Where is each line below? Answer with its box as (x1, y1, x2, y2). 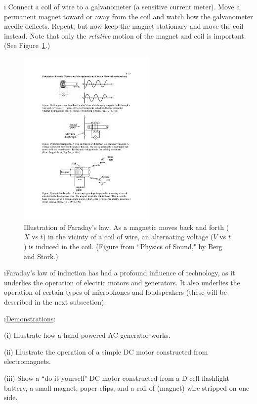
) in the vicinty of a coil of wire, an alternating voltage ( (43, 231, 214, 242)
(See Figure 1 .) (4, 40, 50, 50)
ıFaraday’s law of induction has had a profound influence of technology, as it (4, 268, 235, 278)
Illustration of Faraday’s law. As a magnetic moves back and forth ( (24, 222, 229, 232)
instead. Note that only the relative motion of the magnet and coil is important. (4, 30, 246, 41)
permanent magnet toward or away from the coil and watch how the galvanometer (4, 11, 253, 21)
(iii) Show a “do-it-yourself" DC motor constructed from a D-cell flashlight (4, 373, 229, 383)
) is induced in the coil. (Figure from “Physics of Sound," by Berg (24, 241, 222, 252)
